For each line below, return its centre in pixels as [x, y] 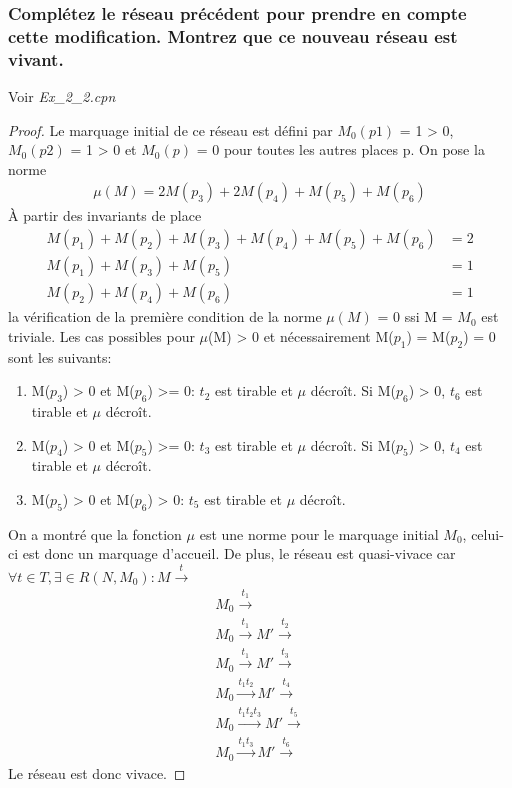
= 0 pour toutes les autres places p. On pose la [340, 149]
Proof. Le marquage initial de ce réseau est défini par [170, 129]
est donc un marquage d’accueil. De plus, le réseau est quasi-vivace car [239, 553]
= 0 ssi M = [415, 316]
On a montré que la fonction [95, 533]
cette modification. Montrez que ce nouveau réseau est [233, 35]
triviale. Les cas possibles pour [101, 335]
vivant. [36, 58]
